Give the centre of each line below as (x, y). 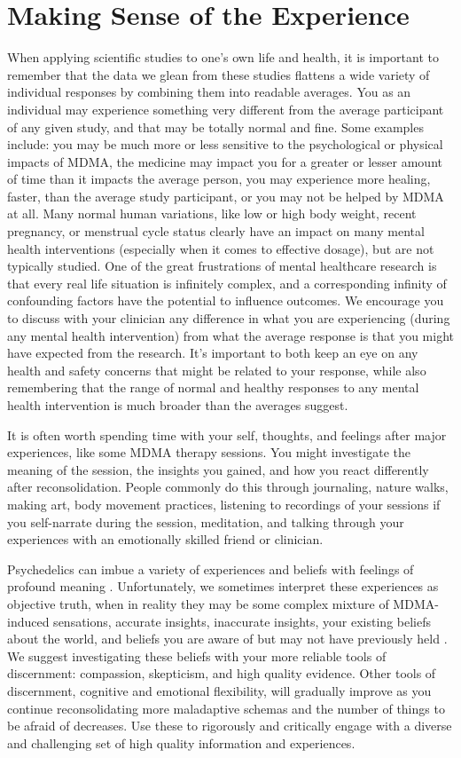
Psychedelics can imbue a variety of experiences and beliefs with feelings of (211, 568)
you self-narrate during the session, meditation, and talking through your (206, 521)
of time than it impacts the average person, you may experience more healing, (219, 179)
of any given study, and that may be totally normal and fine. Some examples (215, 126)
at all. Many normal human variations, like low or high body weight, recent (212, 213)
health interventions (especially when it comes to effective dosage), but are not (221, 248)
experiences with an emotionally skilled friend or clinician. (165, 539)
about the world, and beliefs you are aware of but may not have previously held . (227, 639)
